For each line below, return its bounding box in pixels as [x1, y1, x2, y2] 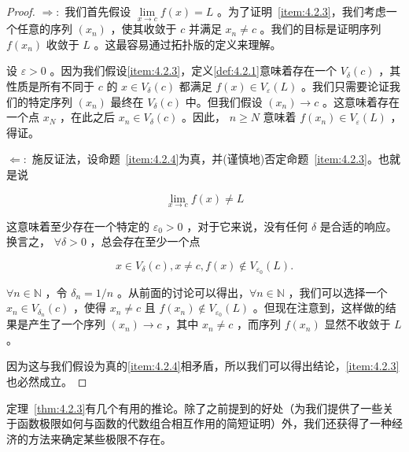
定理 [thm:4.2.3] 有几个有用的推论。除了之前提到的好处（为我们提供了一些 [6, 399, 383, 416]
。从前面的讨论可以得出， [116, 283, 249, 300]
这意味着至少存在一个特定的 [6, 217, 149, 234]
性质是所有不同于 [6, 78, 94, 94]
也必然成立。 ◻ [6, 373, 87, 390]
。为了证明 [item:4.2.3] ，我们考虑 [217, 3, 386, 19]
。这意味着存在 [322, 93, 400, 109]
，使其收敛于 [110, 20, 177, 37]
